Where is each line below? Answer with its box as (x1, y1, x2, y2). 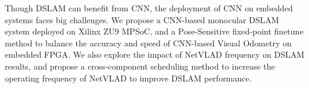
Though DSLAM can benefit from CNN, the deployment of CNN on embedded (5, 2, 293, 14)
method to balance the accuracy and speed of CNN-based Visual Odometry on (5, 36, 292, 49)
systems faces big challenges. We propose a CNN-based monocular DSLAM (5, 13, 279, 26)
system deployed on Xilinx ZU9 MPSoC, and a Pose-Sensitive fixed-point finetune (5, 25, 304, 37)
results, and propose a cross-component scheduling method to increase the (5, 59, 275, 72)
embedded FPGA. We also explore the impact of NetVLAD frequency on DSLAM (5, 48, 305, 61)
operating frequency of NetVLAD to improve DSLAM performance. (5, 71, 252, 84)
